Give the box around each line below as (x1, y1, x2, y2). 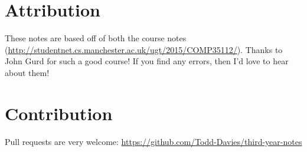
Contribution (5, 101, 113, 125)
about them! (5, 66, 50, 78)
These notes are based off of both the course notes (5, 32, 187, 44)
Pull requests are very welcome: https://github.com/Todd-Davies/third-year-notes (5, 135, 302, 147)
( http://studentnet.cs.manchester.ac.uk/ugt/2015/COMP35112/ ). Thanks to (5, 43, 283, 55)
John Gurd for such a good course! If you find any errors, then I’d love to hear (5, 55, 289, 67)
